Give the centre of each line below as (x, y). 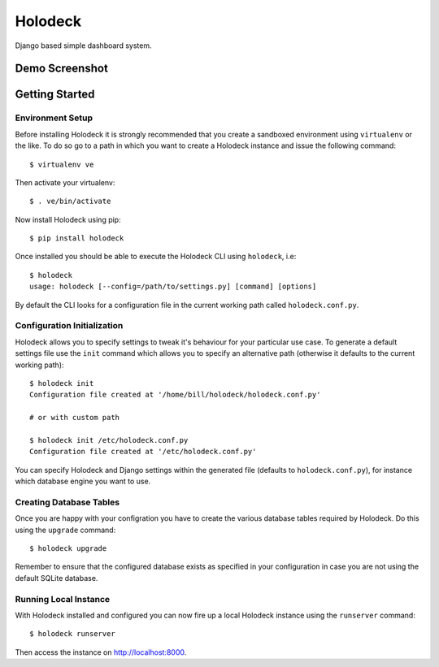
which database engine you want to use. (83, 481)
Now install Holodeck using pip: (68, 219)
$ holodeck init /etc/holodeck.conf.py (109, 440)
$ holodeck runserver (72, 634)
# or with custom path (75, 418)
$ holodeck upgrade (68, 548)
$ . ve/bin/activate (70, 201)
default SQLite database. (57, 578)
